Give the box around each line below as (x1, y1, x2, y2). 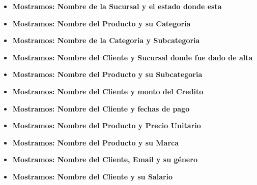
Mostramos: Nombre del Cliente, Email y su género (12, 154, 197, 165)
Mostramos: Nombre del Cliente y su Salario (12, 171, 173, 181)
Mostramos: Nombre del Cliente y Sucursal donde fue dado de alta (12, 52, 253, 62)
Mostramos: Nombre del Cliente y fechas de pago (12, 103, 190, 114)
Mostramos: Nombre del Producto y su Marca (12, 137, 179, 147)
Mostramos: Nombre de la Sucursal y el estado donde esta (12, 1, 222, 11)
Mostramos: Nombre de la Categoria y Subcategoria (12, 35, 200, 46)
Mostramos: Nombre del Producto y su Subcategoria (12, 69, 203, 80)
